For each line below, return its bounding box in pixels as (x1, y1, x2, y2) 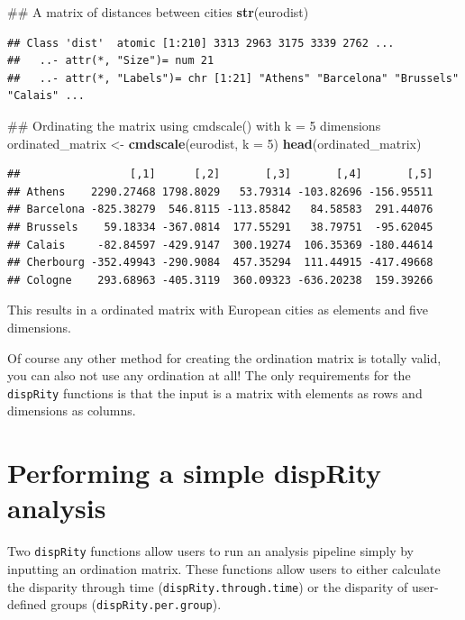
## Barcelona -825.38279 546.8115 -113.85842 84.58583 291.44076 (7, 203, 433, 216)
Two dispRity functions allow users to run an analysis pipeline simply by (7, 542, 415, 561)
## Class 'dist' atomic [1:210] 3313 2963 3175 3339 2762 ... (7, 36, 395, 50)
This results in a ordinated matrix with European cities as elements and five (7, 300, 429, 319)
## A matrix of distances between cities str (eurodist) (7, 3, 309, 21)
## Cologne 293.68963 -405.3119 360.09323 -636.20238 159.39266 (7, 273, 433, 287)
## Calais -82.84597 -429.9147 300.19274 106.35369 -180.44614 (7, 238, 433, 251)
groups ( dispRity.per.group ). (50, 595, 222, 614)
